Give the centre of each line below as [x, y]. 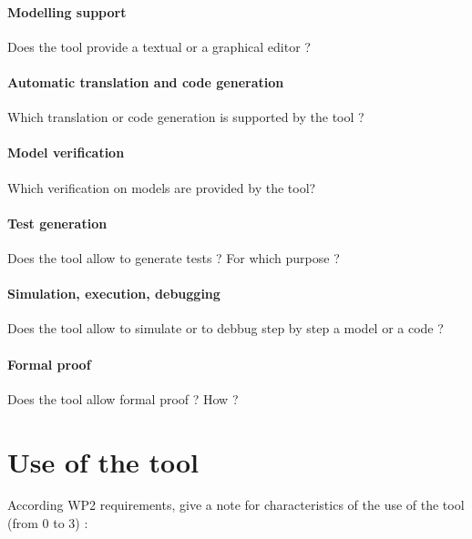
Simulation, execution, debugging [114, 294]
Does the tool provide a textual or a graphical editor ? [159, 46]
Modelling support [67, 11]
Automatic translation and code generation [146, 81]
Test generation [57, 223]
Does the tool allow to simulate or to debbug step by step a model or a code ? [226, 328]
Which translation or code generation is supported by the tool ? [186, 117]
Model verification [66, 153]
